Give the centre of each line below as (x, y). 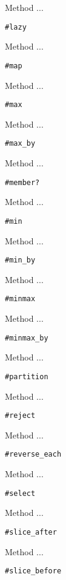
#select (20, 493)
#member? (22, 182)
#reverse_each (33, 455)
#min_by (20, 260)
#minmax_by (27, 338)
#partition (27, 376)
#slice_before (33, 571)
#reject (20, 416)
